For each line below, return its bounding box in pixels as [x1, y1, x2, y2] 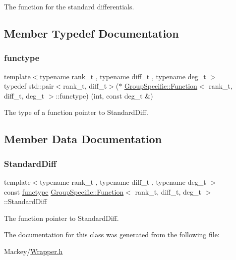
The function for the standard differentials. [4, 1, 134, 11]
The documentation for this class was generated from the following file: [4, 229, 220, 240]
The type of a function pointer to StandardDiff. [4, 107, 148, 117]
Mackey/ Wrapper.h [4, 246, 63, 256]
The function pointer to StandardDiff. [4, 212, 119, 223]
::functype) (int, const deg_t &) [56, 90, 153, 101]
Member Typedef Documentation [4, 25, 179, 41]
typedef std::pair [4, 81, 54, 91]
